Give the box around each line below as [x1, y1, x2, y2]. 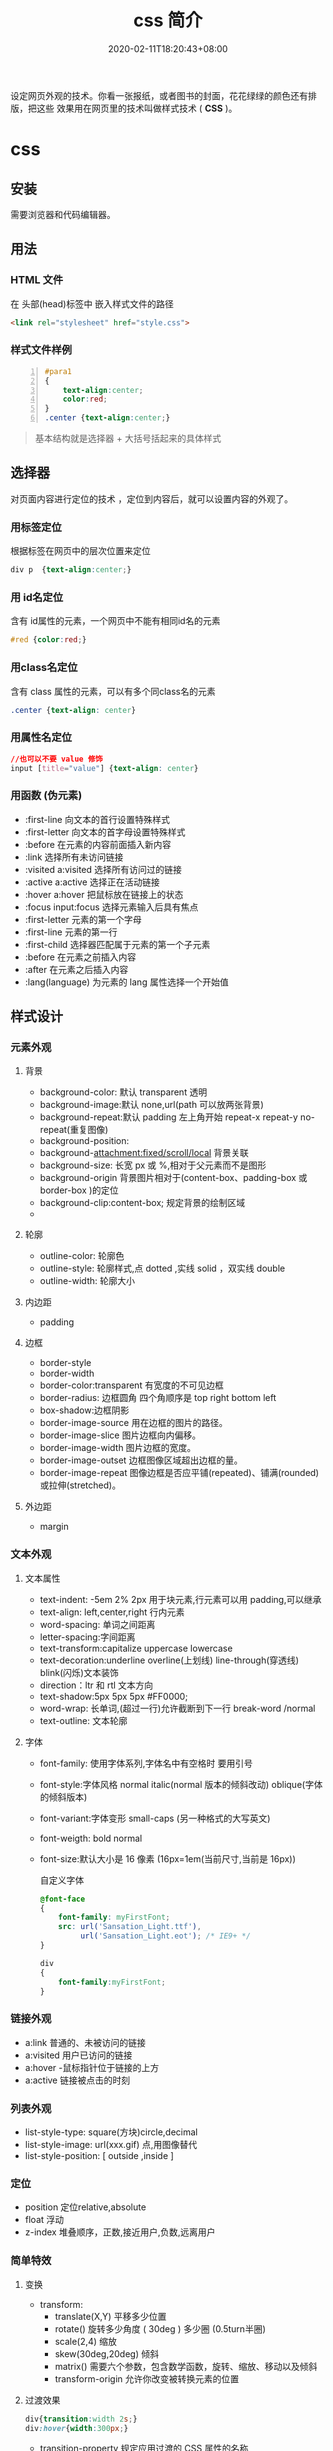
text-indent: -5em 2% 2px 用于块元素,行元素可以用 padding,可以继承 [39, 1593, 322, 1605]
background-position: [39, 1135, 130, 1147]
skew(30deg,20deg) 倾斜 [54, 2347, 160, 2360]
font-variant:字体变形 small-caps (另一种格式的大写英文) [39, 1812, 271, 1824]
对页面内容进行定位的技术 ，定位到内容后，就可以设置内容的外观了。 [10, 492, 293, 505]
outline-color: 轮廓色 [39, 1250, 125, 1262]
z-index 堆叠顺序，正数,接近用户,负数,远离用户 [24, 2226, 216, 2238]
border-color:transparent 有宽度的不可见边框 [39, 1379, 224, 1391]
